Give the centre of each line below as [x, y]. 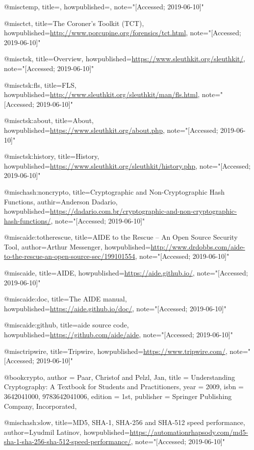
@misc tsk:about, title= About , [49, 120]
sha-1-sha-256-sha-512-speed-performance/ [67, 441]
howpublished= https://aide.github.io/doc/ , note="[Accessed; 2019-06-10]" [115, 308]
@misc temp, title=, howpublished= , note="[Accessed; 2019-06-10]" [104, 6]
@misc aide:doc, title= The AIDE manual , [65, 299]
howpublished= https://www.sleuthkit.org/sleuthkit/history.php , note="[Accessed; [127, 165]
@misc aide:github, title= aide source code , [66, 325]
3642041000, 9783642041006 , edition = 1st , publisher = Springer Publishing [118, 396]
